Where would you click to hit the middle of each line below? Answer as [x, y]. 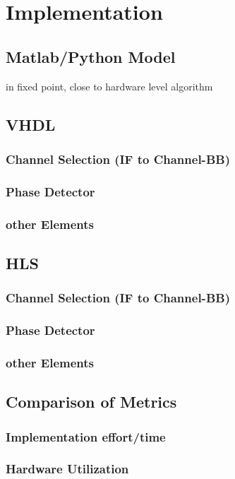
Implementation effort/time [86, 436]
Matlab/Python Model [91, 56]
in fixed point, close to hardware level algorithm [109, 86]
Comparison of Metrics [91, 402]
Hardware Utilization [67, 469]
